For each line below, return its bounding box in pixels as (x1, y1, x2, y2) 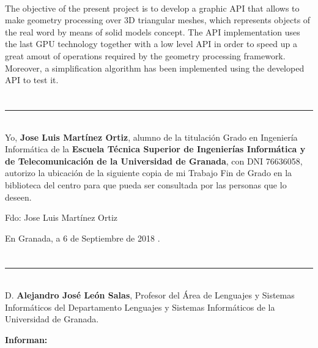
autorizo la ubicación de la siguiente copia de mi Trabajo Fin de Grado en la (5, 166, 292, 179)
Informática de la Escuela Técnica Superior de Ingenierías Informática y (5, 143, 306, 155)
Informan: (5, 333, 48, 346)
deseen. (5, 190, 32, 203)
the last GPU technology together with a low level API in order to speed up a (5, 37, 297, 50)
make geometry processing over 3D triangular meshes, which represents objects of (5, 13, 311, 26)
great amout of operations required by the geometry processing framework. (5, 49, 286, 62)
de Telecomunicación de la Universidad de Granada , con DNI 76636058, (5, 154, 303, 167)
